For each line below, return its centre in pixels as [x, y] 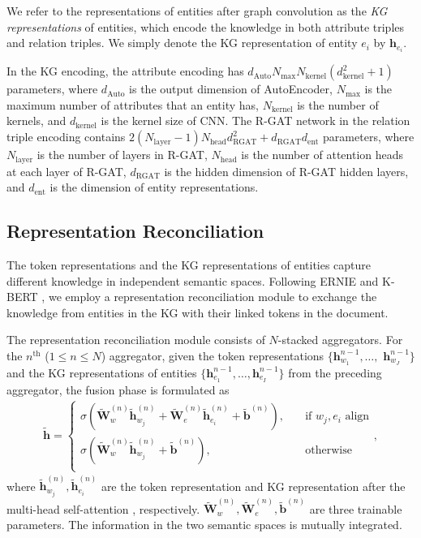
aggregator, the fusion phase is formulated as [118, 389]
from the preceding [335, 372]
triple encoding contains [66, 137]
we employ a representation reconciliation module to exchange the [213, 297]
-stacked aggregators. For [340, 340]
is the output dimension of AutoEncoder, [231, 89]
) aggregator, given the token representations [213, 355]
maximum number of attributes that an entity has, [133, 104]
